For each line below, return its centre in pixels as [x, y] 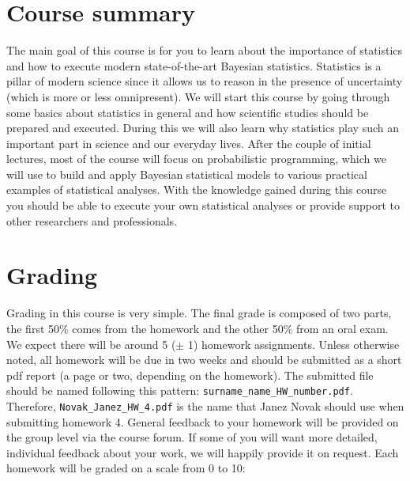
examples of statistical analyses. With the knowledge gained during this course [197, 189]
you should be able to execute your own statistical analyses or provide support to [203, 205]
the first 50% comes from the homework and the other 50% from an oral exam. [197, 328]
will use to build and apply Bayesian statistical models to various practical [187, 174]
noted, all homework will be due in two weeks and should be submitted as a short [204, 360]
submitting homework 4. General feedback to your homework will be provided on [203, 421]
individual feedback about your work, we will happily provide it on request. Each [203, 452]
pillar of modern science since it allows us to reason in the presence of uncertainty [205, 81]
